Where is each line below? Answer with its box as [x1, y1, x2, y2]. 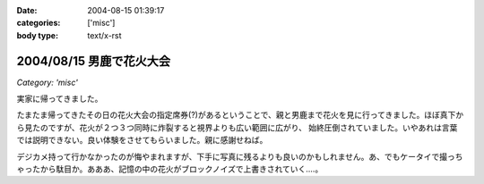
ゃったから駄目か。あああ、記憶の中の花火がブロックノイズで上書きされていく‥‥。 [16, 163, 324, 174]
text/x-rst [87, 29, 122, 40]
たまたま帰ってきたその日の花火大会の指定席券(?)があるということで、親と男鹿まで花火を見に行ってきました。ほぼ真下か [16, 110, 464, 121]
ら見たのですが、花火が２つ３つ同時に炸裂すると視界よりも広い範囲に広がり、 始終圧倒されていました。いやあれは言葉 [16, 121, 458, 133]
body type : [16, 29, 58, 40]
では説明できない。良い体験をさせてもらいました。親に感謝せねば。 [16, 135, 268, 146]
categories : [16, 18, 61, 29]
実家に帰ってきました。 [16, 94, 103, 105]
